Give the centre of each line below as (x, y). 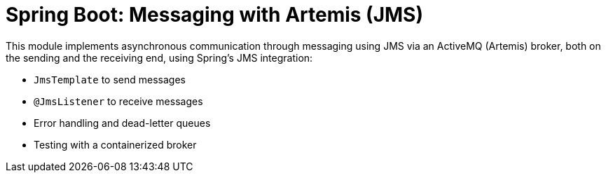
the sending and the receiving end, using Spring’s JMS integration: (159, 57)
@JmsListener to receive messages (118, 101)
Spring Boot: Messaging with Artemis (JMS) (215, 15)
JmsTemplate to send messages (110, 79)
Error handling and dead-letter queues (122, 123)
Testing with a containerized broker (115, 144)
